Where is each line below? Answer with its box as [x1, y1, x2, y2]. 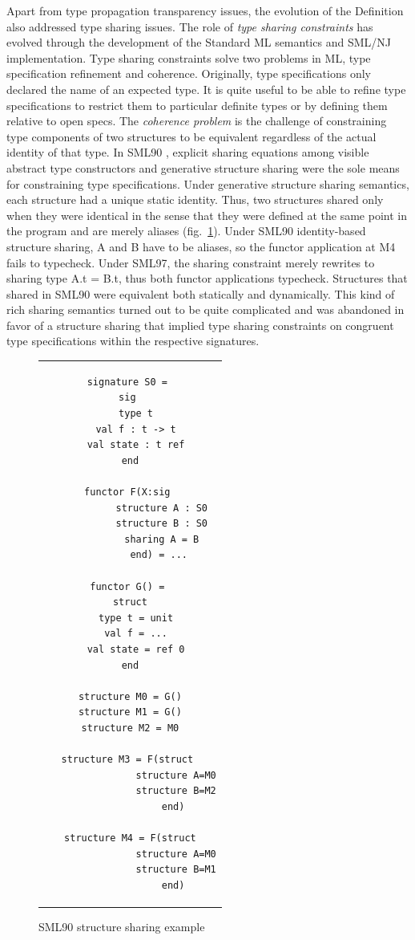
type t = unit [99, 612, 174, 624]
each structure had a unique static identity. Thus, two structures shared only [6, 191, 384, 208]
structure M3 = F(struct [61, 754, 194, 766]
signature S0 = [87, 376, 167, 388]
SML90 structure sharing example [38, 918, 205, 934]
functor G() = [90, 580, 165, 592]
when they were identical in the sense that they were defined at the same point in [6, 206, 407, 223]
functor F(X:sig [84, 486, 171, 498]
